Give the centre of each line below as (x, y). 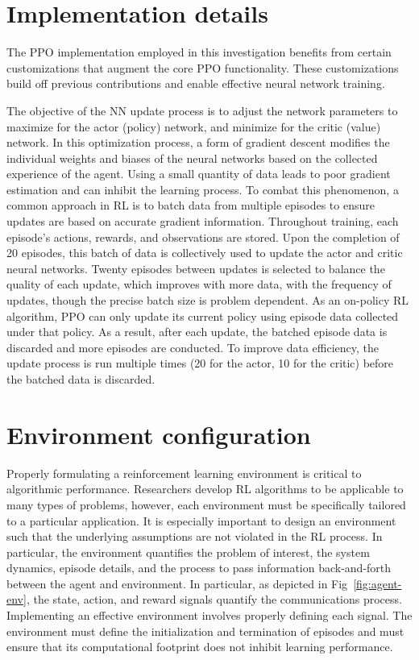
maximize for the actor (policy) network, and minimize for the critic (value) (194, 126)
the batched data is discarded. (81, 379)
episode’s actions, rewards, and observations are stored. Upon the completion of (203, 237)
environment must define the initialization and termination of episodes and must (205, 631)
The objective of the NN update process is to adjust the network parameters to (202, 110)
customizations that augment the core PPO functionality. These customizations (203, 67)
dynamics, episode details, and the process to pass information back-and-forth (199, 568)
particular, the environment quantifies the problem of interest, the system (188, 552)
